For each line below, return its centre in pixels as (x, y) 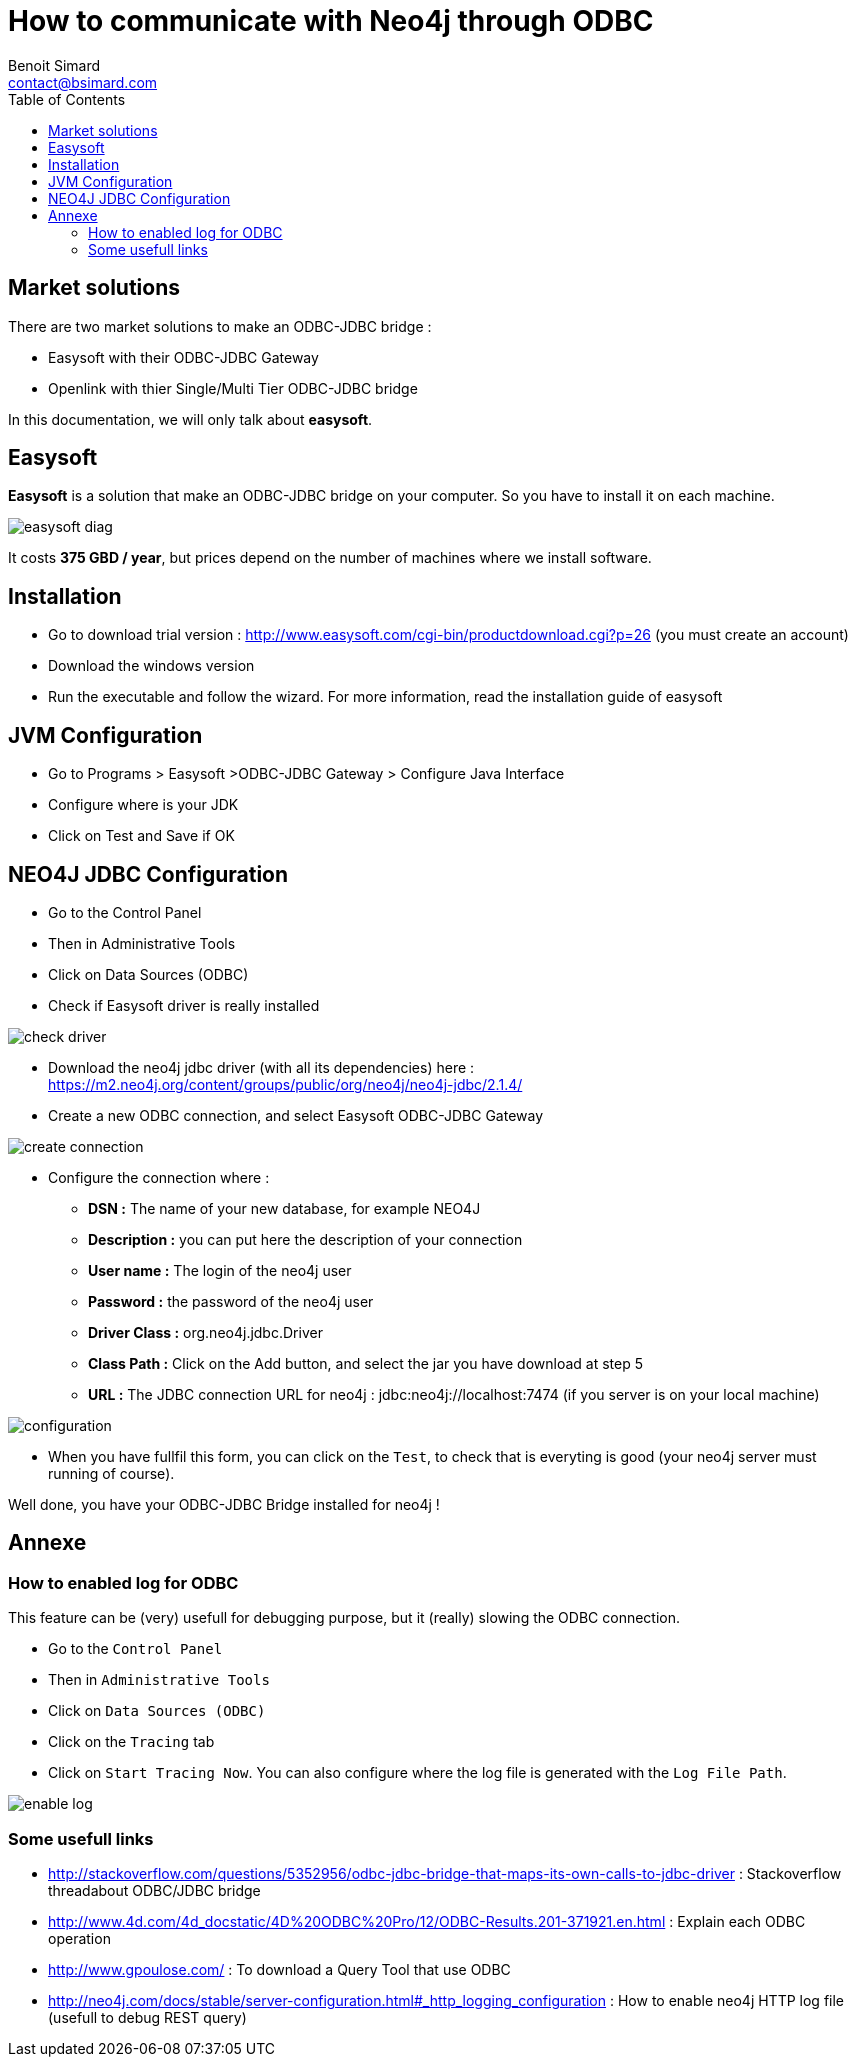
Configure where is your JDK (143, 805)
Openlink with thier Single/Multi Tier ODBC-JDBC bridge (233, 388)
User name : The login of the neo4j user (220, 1270)
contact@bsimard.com (83, 82)
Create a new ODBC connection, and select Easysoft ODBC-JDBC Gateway (296, 1115)
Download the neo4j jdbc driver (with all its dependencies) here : (261, 1067)
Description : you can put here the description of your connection (305, 1239)
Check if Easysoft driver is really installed (184, 1005)
